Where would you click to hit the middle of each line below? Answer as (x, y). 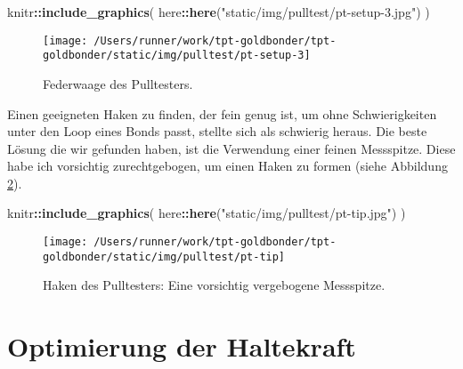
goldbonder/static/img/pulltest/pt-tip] (164, 257)
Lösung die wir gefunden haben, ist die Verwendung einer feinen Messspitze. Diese (231, 148)
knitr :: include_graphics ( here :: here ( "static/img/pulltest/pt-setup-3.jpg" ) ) (219, 12)
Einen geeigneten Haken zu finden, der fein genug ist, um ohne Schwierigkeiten (222, 113)
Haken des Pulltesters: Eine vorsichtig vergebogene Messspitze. (214, 285)
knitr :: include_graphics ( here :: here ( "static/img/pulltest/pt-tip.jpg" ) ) (207, 213)
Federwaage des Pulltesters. (118, 83)
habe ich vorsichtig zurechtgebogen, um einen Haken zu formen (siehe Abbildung (227, 166)
